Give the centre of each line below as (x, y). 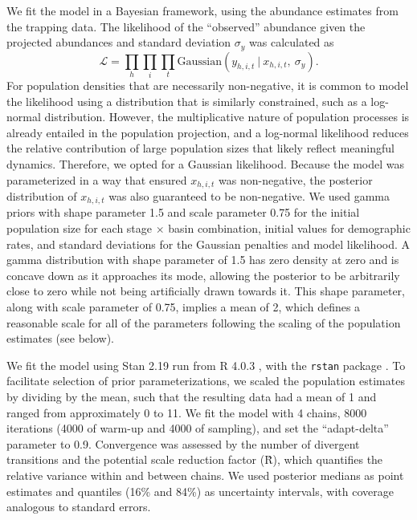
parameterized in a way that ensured (97, 179)
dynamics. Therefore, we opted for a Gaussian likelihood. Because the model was (206, 163)
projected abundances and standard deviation (119, 42)
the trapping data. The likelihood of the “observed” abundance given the (186, 26)
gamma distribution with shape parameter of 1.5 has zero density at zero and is (203, 260)
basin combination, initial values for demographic (289, 228)
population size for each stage (80, 228)
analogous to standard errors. (79, 507)
